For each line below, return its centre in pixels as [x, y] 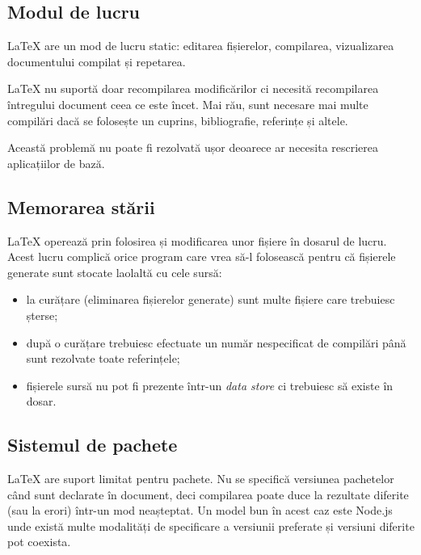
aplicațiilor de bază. [56, 163]
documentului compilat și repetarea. [97, 61]
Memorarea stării [81, 206]
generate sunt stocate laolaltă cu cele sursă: [115, 272]
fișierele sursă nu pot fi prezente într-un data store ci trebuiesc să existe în [210, 385]
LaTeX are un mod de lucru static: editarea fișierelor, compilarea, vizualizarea [201, 46]
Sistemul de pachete [93, 445]
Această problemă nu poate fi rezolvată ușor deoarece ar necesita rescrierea [193, 147]
